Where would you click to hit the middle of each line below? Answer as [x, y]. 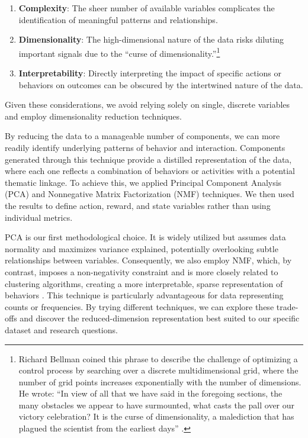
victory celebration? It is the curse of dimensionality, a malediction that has [156, 416]
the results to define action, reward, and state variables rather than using [138, 205]
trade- [287, 306]
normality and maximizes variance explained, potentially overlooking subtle [142, 248]
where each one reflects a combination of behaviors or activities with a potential [150, 171]
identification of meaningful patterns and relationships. [118, 19]
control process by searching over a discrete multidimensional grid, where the [158, 370]
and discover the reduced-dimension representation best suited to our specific [160, 318]
